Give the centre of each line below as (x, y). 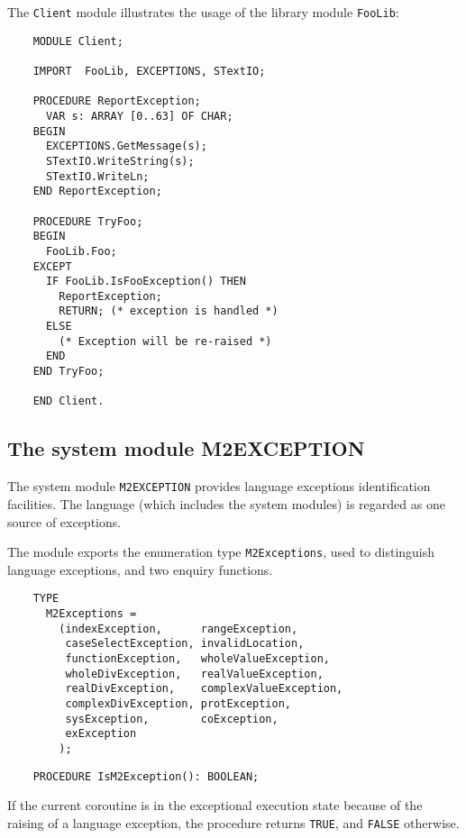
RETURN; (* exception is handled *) (169, 311)
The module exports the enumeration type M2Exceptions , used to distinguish (221, 552)
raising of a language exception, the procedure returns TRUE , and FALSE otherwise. (233, 822)
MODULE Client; (78, 41)
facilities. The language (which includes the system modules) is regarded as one (226, 503)
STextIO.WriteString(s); (120, 161)
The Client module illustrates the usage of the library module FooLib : (203, 12)
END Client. (69, 401)
